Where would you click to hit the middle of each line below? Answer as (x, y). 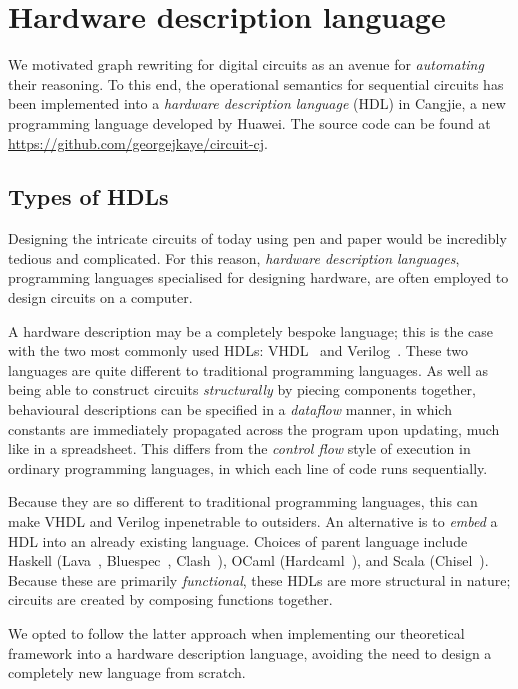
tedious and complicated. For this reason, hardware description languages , (234, 257)
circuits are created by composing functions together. (170, 599)
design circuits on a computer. (100, 297)
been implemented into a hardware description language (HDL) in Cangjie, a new (257, 103)
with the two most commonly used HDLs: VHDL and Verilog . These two (238, 350)
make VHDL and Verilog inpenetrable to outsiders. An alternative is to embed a (253, 521)
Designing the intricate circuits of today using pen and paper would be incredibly (257, 238)
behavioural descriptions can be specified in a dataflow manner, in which (230, 409)
